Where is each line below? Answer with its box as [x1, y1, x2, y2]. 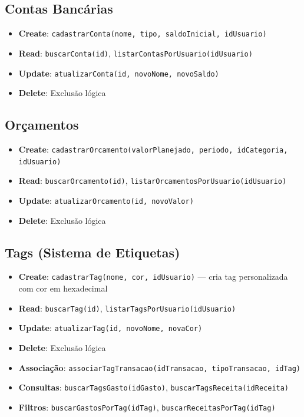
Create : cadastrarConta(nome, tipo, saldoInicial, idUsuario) [18, 27, 267, 39]
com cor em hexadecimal [18, 282, 108, 294]
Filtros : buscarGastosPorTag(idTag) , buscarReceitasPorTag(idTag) [18, 401, 276, 413]
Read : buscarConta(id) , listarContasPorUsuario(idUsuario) [18, 47, 253, 59]
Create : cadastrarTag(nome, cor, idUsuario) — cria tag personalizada [18, 270, 288, 283]
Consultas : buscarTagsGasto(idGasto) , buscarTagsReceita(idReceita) [18, 381, 289, 393]
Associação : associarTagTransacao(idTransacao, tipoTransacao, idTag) [18, 361, 300, 373]
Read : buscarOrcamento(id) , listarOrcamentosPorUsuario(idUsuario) [18, 174, 287, 187]
